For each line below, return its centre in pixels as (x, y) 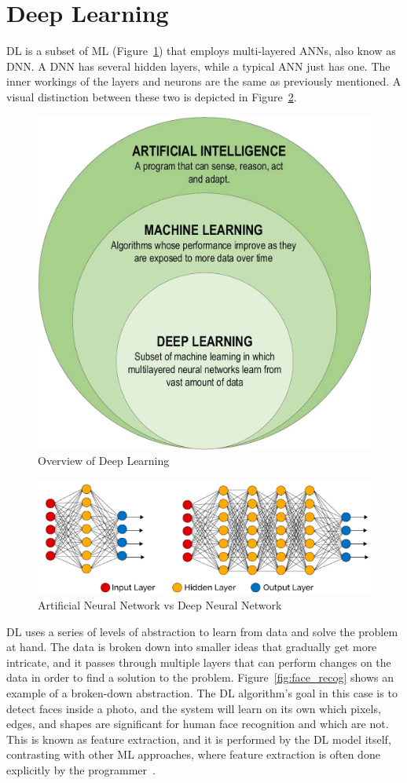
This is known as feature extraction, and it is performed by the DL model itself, (199, 739)
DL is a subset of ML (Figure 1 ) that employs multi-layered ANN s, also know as (201, 51)
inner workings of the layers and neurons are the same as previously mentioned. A (204, 81)
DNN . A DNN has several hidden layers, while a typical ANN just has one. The (198, 66)
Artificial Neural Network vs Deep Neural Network (160, 605)
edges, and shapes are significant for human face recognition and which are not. (198, 724)
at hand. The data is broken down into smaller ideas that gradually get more (192, 647)
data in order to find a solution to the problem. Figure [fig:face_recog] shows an (200, 677)
